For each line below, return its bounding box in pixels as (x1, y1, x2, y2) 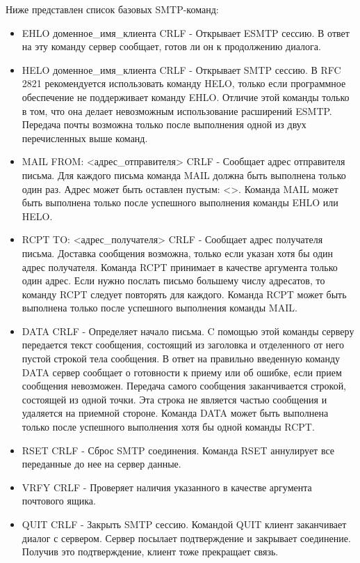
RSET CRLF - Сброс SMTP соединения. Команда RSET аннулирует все (22, 442, 335, 457)
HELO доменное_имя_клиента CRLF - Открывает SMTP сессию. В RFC (22, 62, 341, 77)
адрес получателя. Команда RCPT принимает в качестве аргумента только (22, 259, 338, 274)
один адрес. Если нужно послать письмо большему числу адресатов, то (22, 273, 325, 288)
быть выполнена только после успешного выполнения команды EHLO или (22, 195, 338, 210)
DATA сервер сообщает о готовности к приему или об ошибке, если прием (22, 364, 342, 379)
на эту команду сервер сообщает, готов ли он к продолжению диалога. (22, 39, 321, 54)
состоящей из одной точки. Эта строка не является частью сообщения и (22, 392, 327, 406)
